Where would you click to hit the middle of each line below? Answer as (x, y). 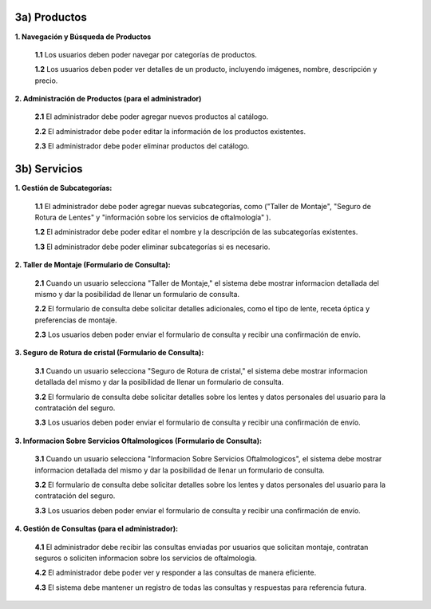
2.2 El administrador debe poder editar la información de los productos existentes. (170, 131)
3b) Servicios (49, 169)
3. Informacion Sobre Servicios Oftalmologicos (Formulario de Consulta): (138, 441)
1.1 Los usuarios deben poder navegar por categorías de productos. (146, 54)
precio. (46, 81)
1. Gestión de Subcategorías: (63, 188)
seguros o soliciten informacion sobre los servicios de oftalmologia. (146, 558)
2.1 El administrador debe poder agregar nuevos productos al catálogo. (152, 117)
